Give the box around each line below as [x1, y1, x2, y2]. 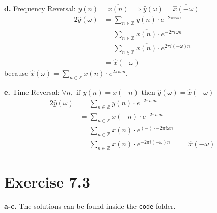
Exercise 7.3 [4, 171, 90, 192]
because [4, 68, 29, 78]
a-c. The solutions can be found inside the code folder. [4, 201, 176, 211]
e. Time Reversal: [4, 86, 60, 97]
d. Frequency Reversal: [4, 3, 76, 13]
